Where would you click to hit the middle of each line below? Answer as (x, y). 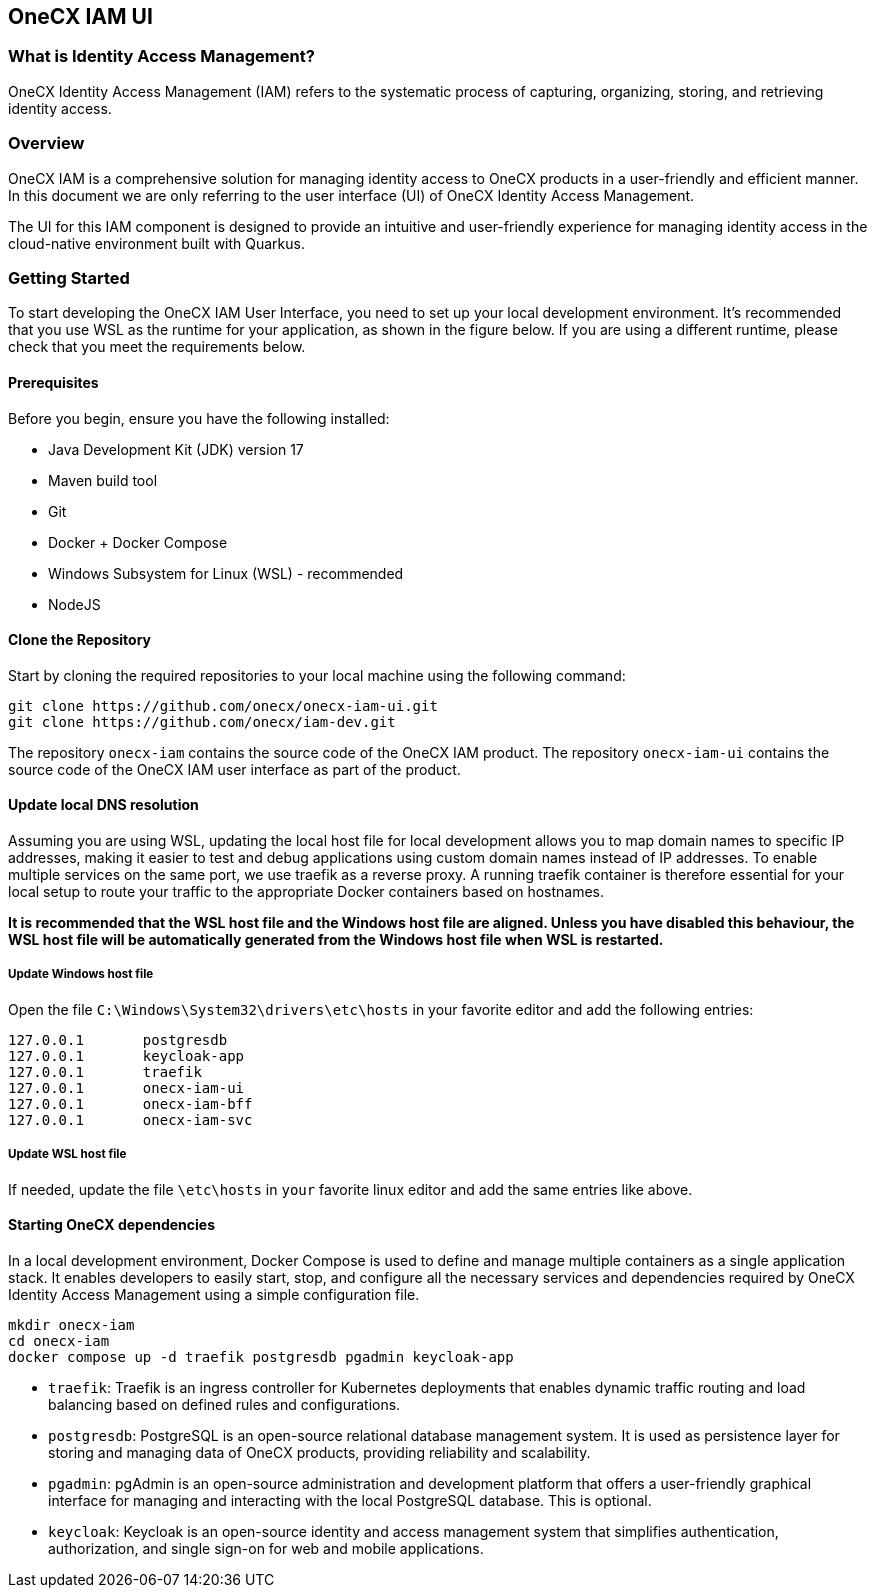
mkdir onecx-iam (71, 1324)
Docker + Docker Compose (138, 542)
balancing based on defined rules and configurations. (224, 1404)
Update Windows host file (81, 974)
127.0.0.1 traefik (105, 1071)
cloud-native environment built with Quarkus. (156, 243)
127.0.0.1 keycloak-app (126, 1055)
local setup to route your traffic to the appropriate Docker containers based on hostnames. (306, 891)
